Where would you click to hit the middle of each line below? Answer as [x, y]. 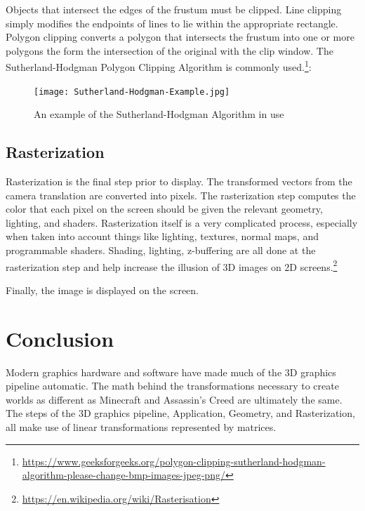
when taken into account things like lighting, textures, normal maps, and [162, 236]
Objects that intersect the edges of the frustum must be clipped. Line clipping [174, 9]
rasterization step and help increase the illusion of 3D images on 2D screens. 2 [172, 265]
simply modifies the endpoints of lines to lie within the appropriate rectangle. [172, 23]
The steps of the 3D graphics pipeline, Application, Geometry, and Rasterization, [180, 413]
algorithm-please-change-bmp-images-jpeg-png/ [124, 475]
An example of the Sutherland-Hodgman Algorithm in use [159, 114]
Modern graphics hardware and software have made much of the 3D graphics [171, 372]
